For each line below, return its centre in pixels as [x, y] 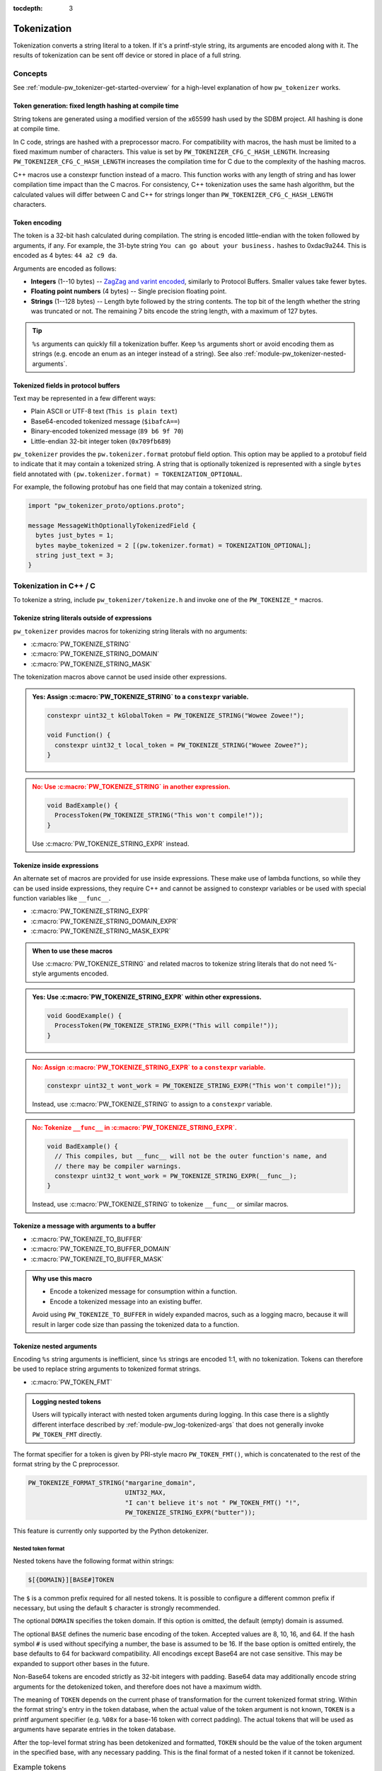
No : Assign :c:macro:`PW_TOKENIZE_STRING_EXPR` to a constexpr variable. [149, 1067]
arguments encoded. [78, 973]
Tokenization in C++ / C [54, 586]
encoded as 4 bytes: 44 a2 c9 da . [65, 256]
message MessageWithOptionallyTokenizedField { [112, 525]
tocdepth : [28, 8]
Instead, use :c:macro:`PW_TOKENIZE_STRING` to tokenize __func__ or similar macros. [161, 1204]
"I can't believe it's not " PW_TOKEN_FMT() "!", [213, 1503]
